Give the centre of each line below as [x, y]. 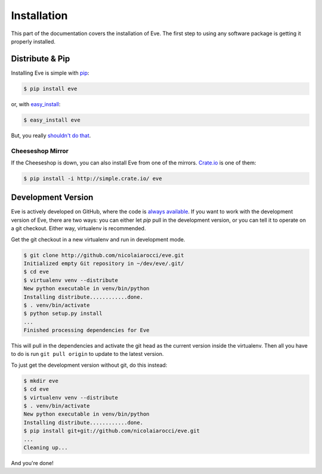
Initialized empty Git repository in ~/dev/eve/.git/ [104, 263]
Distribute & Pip [41, 59]
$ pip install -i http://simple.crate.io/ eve [93, 178]
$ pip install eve [50, 89]
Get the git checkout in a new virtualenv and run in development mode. [98, 239]
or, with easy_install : [36, 104]
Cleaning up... [46, 447]
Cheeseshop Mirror [40, 151]
